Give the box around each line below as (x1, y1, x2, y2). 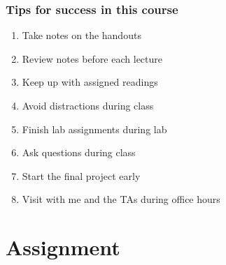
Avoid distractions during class (22, 98, 154, 112)
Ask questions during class (22, 145, 136, 160)
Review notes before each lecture (22, 51, 162, 66)
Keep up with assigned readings (22, 75, 158, 89)
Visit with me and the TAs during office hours (22, 192, 220, 206)
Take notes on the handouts (22, 28, 141, 43)
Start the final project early (22, 168, 141, 183)
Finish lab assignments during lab (22, 121, 167, 136)
